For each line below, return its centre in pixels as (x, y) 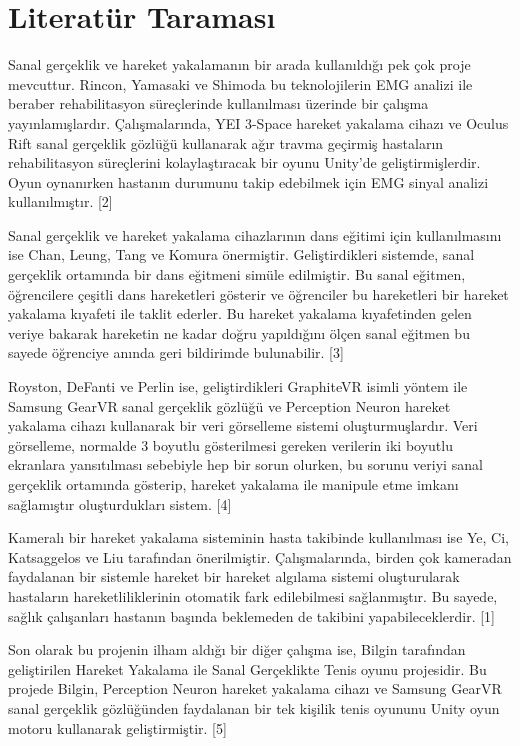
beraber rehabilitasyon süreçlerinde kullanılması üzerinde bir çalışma (218, 103)
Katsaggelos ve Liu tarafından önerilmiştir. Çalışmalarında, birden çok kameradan (260, 556)
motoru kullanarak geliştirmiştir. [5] (117, 727)
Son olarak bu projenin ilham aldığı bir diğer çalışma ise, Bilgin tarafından (237, 649)
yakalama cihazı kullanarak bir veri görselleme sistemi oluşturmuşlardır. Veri (243, 425)
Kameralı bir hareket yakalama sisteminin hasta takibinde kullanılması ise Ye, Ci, (259, 537)
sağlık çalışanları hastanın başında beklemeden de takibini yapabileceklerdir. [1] (251, 615)
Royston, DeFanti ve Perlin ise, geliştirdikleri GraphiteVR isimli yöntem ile (238, 386)
